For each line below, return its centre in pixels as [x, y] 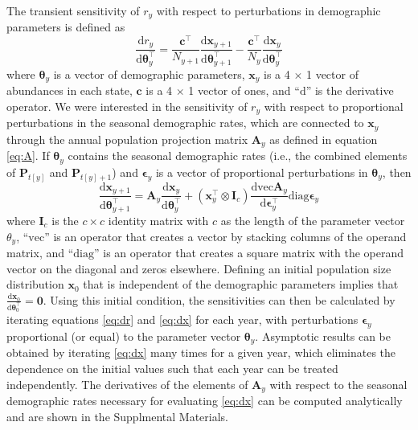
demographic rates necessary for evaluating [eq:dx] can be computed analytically [205, 400]
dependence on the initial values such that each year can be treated [172, 368]
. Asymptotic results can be [323, 336]
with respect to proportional [334, 106]
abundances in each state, [70, 90]
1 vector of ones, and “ [244, 90]
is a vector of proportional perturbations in [262, 172]
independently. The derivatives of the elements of [127, 384]
